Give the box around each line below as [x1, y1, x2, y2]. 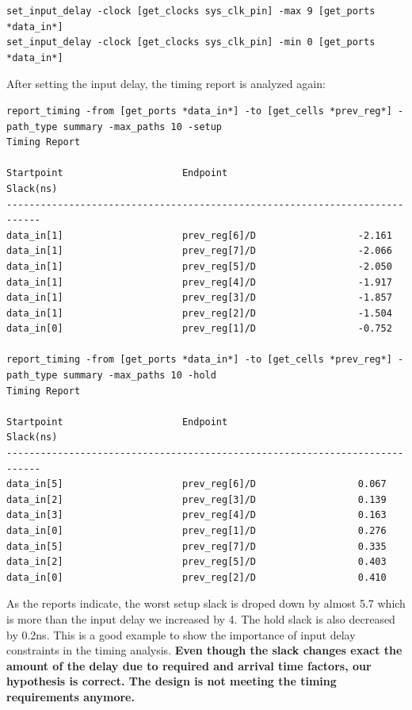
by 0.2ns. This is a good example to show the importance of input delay [6, 626, 356, 643]
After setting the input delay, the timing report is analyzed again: [6, 75, 326, 92]
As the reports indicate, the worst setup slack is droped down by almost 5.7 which [6, 595, 406, 612]
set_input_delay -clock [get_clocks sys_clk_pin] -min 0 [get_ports [6, 36, 376, 48]
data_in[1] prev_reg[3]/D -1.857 [6, 292, 392, 304]
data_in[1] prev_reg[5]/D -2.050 [6, 260, 392, 272]
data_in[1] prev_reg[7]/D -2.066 [6, 245, 392, 257]
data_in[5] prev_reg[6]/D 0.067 [6, 478, 387, 490]
